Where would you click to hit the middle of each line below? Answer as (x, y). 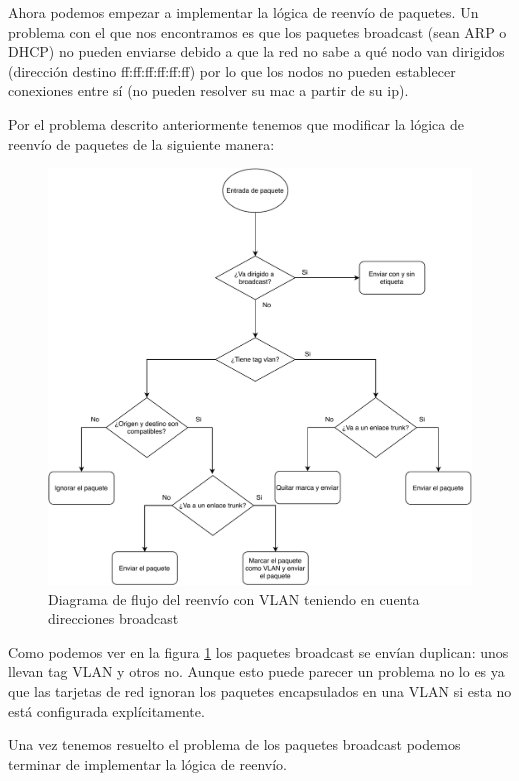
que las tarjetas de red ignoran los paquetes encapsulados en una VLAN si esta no (260, 691)
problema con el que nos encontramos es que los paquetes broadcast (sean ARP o (257, 31)
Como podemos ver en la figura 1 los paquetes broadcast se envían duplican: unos (258, 651)
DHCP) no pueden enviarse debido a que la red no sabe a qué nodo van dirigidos (256, 51)
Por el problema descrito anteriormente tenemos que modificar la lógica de (236, 123)
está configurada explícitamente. (106, 710)
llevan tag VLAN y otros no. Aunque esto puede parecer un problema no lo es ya (256, 671)
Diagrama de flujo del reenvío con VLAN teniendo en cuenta (234, 598)
